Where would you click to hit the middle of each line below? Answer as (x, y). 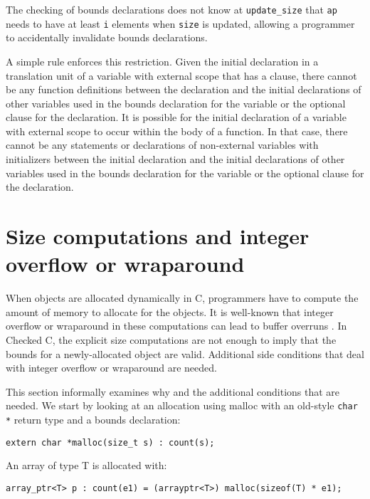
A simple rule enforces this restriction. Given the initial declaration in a (162, 61)
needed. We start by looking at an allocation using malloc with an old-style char (182, 405)
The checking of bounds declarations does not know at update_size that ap (171, 9)
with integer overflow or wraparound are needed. (111, 368)
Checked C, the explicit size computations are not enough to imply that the (171, 339)
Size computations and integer (158, 236)
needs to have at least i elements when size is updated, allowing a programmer (180, 23)
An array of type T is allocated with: (86, 465)
